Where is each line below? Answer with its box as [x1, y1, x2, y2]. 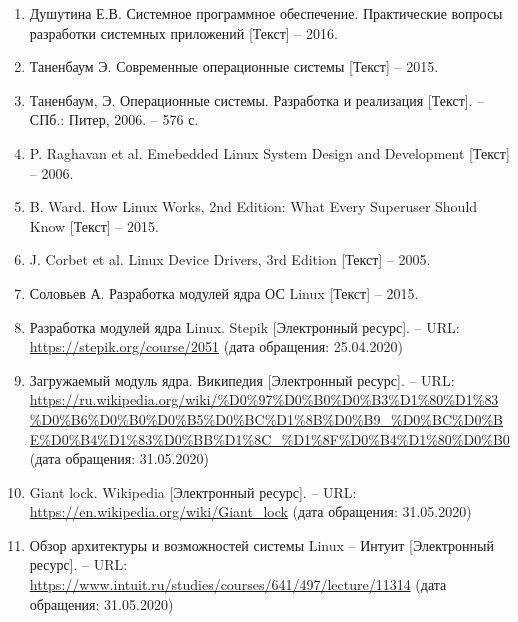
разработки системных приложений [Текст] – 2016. [29, 22, 338, 43]
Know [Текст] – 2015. [29, 215, 159, 236]
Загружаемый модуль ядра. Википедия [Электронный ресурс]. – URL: [29, 369, 455, 390]
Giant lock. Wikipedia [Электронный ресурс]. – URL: [29, 481, 357, 502]
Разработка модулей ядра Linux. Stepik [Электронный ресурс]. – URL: [29, 316, 460, 337]
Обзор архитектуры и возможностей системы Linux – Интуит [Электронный [29, 534, 494, 555]
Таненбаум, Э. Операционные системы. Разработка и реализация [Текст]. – [29, 89, 485, 110]
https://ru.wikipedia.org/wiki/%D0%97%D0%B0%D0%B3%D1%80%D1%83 [29, 389, 499, 410]
